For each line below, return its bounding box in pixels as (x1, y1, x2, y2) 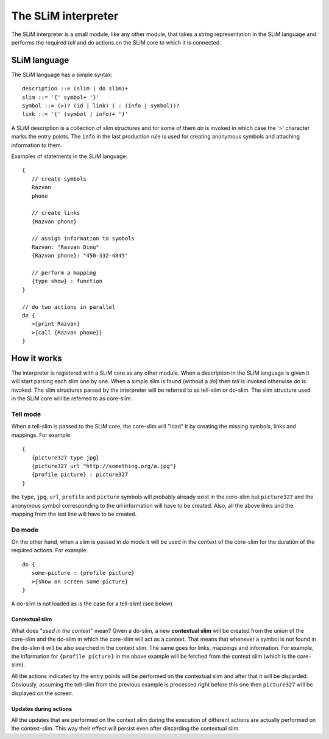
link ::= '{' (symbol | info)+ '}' (22, 110, 129, 118)
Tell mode (11, 410, 41, 419)
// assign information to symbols (31, 235, 135, 242)
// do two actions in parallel (22, 303, 116, 311)
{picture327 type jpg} (31, 454, 100, 461)
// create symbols (31, 175, 87, 182)
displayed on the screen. (11, 690, 73, 697)
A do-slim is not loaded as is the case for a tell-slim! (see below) (11, 600, 173, 607)
